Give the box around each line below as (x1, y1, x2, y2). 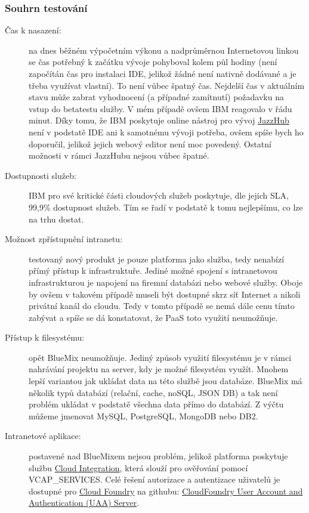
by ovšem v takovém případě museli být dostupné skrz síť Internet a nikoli (29, 288, 301, 300)
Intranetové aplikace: (5, 429, 81, 442)
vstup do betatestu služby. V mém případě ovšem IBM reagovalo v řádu (29, 102, 292, 115)
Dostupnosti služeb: (5, 169, 76, 181)
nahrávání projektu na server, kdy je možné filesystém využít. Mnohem (29, 363, 289, 375)
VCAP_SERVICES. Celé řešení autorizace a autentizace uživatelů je (29, 473, 280, 486)
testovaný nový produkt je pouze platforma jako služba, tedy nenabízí (29, 252, 285, 265)
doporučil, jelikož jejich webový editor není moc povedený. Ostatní (29, 137, 271, 150)
